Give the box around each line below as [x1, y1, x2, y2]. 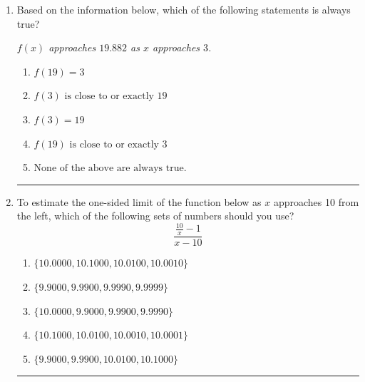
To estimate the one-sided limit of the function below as [16, 194, 262, 209]
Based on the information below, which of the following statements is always [16, 2, 351, 16]
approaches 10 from [273, 194, 359, 209]
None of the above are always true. [34, 163, 187, 174]
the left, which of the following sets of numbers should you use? [16, 208, 294, 223]
